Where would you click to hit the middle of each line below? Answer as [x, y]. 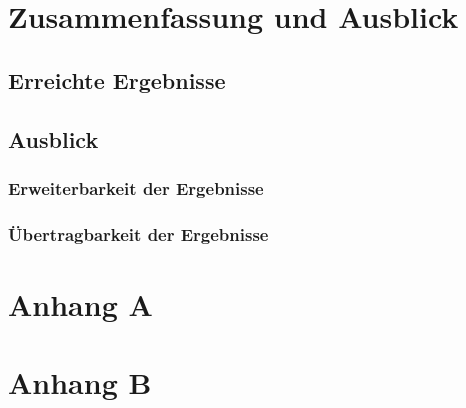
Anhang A [80, 303]
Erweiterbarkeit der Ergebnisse [136, 187]
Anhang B [80, 382]
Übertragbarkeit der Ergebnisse [138, 233]
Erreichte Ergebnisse [117, 79]
